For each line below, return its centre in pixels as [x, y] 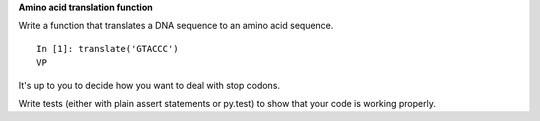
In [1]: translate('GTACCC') [107, 48]
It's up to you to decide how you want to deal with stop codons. [149, 85]
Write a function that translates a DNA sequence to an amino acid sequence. [176, 26]
